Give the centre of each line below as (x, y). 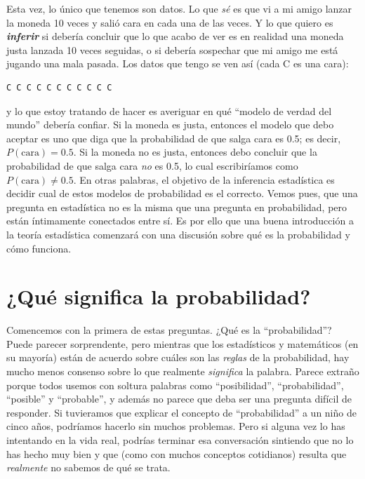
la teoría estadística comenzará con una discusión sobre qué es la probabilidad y (178, 234)
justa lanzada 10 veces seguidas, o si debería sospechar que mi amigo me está (172, 49)
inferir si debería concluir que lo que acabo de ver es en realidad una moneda (175, 36)
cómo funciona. (39, 248)
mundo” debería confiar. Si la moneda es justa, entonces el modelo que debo (170, 124)
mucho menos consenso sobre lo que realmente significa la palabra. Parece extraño (183, 371)
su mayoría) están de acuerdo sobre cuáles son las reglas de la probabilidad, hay (178, 357)
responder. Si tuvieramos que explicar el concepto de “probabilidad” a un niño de (181, 412)
